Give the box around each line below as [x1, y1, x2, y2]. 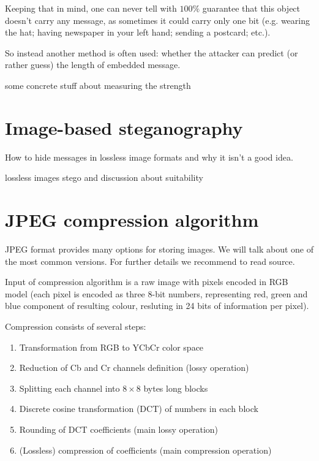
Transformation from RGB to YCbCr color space [19, 340, 204, 353]
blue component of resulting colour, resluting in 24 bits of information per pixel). [5, 299, 309, 312]
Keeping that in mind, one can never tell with [5, 2, 177, 14]
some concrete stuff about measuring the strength [5, 78, 191, 91]
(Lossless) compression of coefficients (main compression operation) [19, 443, 272, 456]
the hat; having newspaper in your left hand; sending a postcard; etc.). [5, 26, 271, 39]
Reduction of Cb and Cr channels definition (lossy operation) [19, 361, 249, 374]
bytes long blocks [143, 381, 208, 394]
